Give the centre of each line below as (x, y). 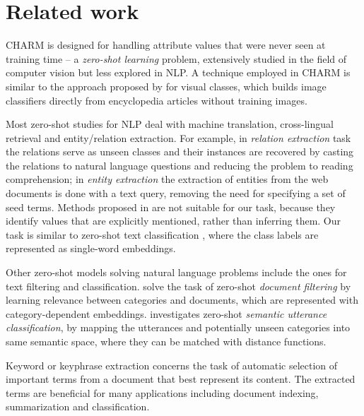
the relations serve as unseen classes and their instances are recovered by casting (180, 151)
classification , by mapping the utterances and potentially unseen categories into (178, 327)
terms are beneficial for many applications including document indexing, (162, 392)
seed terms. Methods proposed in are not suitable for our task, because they (171, 207)
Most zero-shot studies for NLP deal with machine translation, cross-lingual (170, 124)
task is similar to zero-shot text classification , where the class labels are (162, 234)
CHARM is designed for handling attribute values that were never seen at (166, 45)
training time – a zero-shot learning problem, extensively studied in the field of (176, 58)
